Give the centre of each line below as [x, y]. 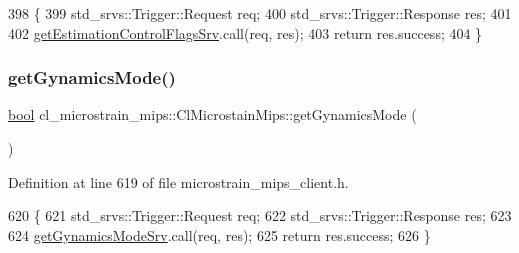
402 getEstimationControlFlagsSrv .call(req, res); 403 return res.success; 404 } [245, 32]
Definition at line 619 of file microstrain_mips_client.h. [178, 181]
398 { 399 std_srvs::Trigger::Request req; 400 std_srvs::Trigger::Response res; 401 [260, 13]
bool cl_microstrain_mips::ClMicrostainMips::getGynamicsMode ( [212, 114]
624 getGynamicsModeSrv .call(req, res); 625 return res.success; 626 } [219, 234]
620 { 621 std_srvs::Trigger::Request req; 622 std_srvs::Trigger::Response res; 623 [260, 215]
